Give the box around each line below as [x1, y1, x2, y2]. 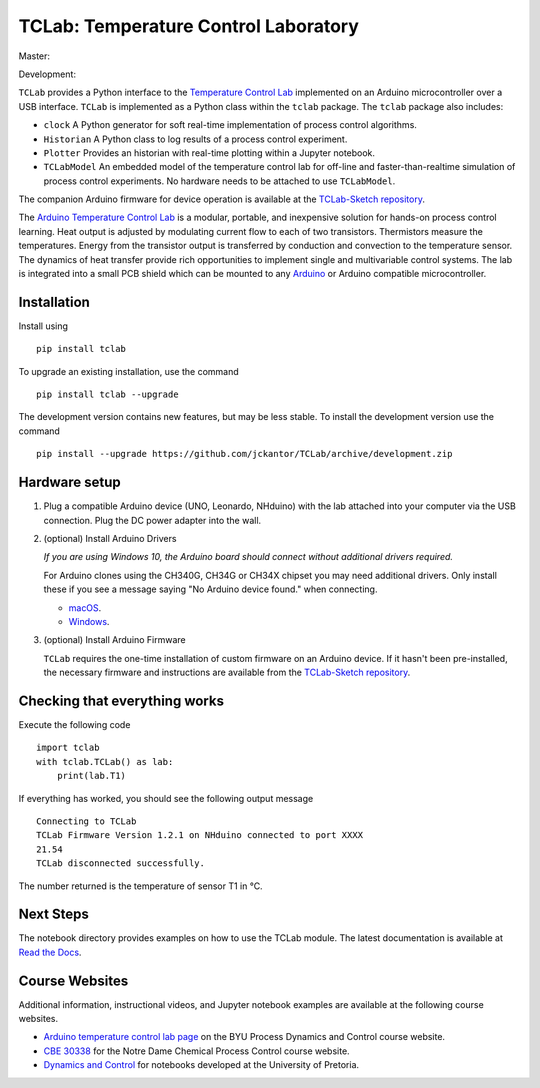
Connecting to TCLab [36, 815, 137, 827]
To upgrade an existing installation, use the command [18, 365, 239, 377]
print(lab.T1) [56, 770, 127, 782]
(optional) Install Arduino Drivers [43, 532, 177, 544]
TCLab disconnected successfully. [36, 858, 205, 869]
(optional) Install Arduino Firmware [43, 634, 186, 646]
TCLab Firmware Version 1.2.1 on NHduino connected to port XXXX [36, 830, 364, 841]
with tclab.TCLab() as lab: [36, 756, 174, 767]
